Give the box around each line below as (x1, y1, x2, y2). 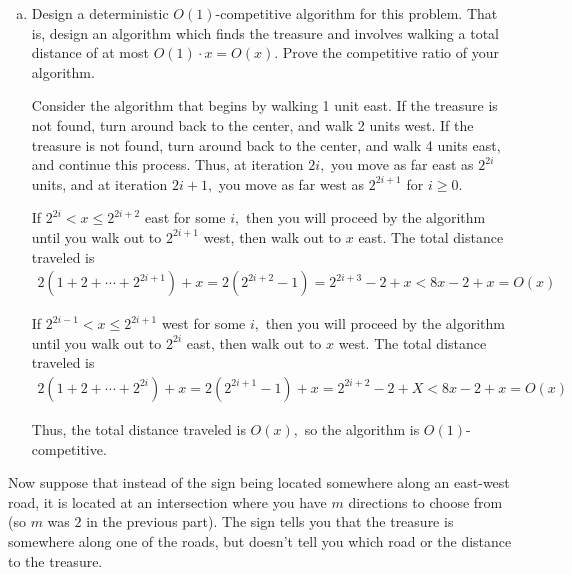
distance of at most (31, 42, 149, 63)
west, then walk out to (203, 226, 342, 247)
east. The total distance (358, 226, 504, 247)
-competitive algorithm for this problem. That (215, 3, 498, 23)
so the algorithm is (304, 418, 420, 439)
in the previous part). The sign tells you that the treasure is (86, 511, 454, 532)
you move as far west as (218, 173, 365, 194)
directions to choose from (348, 491, 503, 512)
